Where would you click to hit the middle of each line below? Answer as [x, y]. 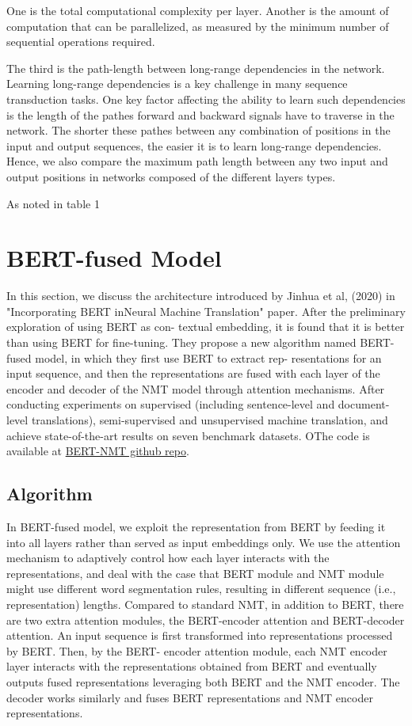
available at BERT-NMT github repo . [98, 451]
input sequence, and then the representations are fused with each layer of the [193, 373]
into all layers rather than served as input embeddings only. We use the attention [204, 542]
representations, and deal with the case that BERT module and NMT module [195, 573]
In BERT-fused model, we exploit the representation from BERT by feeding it [196, 526]
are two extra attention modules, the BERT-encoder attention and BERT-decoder [206, 620]
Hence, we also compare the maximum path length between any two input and [197, 161]
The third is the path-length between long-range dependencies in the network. [196, 68]
